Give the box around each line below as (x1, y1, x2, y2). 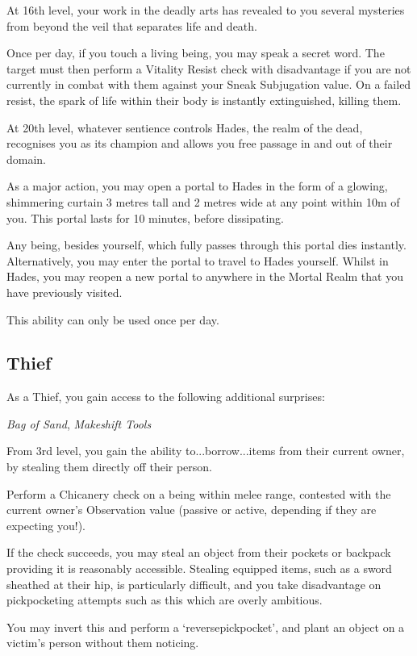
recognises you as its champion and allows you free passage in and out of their (6, 135, 393, 152)
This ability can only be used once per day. (6, 311, 219, 328)
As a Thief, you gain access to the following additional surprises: (6, 388, 325, 405)
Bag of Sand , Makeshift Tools (6, 415, 152, 432)
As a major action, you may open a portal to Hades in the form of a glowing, (6, 178, 388, 194)
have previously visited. (6, 283, 123, 300)
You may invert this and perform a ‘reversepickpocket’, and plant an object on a (6, 618, 405, 635)
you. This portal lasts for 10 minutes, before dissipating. (6, 209, 284, 226)
